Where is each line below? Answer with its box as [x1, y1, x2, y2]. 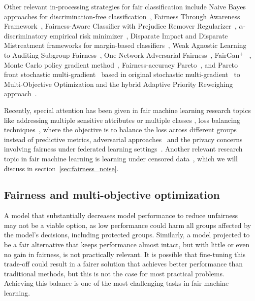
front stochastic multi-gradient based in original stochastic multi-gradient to [4, 69, 240, 79]
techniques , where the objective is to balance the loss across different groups [4, 124, 237, 135]
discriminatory [4, 30, 48, 40]
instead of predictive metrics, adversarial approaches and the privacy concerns [4, 134, 243, 144]
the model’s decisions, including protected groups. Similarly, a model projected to [4, 229, 250, 240]
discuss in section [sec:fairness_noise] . [4, 163, 119, 173]
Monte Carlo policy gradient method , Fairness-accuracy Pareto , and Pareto [4, 59, 238, 70]
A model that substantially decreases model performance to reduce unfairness [4, 210, 238, 221]
